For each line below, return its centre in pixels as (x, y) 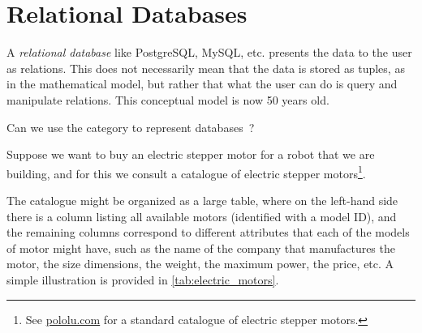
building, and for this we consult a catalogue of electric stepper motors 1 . (186, 172)
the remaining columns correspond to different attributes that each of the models (208, 232)
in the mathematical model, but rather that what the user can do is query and (202, 84)
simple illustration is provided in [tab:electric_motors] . (143, 279)
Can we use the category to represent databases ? (131, 127)
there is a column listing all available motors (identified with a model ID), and (202, 216)
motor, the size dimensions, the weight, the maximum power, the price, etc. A (200, 264)
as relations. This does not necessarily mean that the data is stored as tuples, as (206, 68)
